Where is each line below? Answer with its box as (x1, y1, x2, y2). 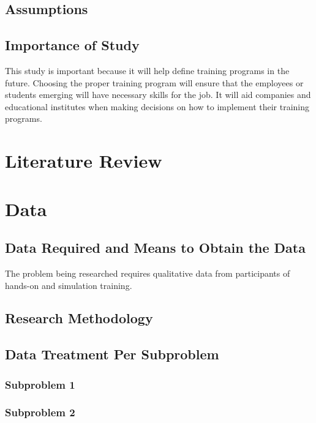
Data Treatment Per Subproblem (5, 345, 219, 364)
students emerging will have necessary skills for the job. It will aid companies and (5, 88, 311, 101)
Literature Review (5, 148, 162, 173)
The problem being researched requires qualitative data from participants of (5, 266, 290, 279)
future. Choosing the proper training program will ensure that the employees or (5, 76, 304, 89)
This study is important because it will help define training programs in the (5, 64, 290, 77)
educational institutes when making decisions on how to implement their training (5, 100, 310, 113)
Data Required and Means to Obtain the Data (5, 238, 306, 257)
